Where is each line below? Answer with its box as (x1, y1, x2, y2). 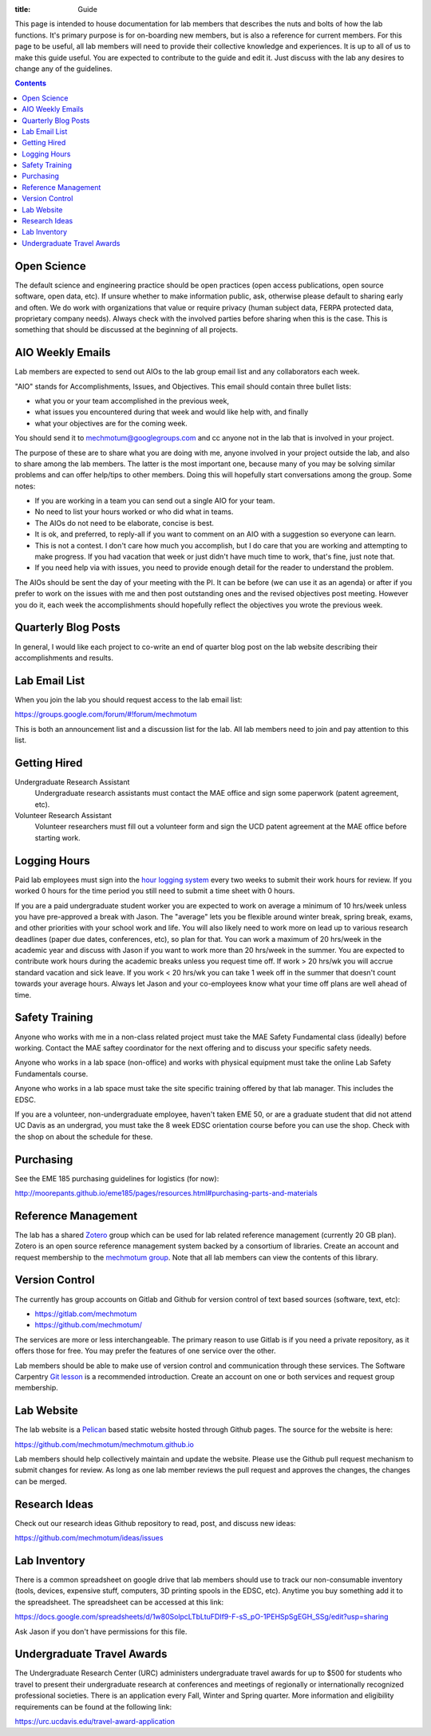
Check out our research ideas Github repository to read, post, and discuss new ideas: (14, 1518, 296, 1528)
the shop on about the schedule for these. (14, 1132, 153, 1141)
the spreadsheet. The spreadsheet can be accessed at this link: (14, 1597, 223, 1607)
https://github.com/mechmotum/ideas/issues (14, 1533, 164, 1543)
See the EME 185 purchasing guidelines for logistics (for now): (14, 1173, 219, 1183)
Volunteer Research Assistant (14, 811, 112, 821)
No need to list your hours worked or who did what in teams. (34, 507, 234, 516)
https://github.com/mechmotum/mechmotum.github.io (14, 1439, 195, 1449)
